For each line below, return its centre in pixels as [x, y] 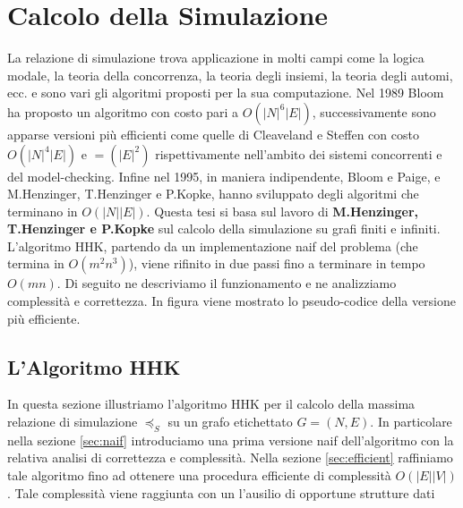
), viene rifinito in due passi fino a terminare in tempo [277, 263]
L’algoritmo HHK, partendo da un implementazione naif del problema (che [213, 246]
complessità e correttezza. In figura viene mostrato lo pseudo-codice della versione [232, 301]
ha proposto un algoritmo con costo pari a [123, 111]
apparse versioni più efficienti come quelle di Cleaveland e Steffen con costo [213, 134]
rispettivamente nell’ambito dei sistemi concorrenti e [299, 153]
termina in [36, 263]
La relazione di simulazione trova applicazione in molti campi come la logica [216, 58]
